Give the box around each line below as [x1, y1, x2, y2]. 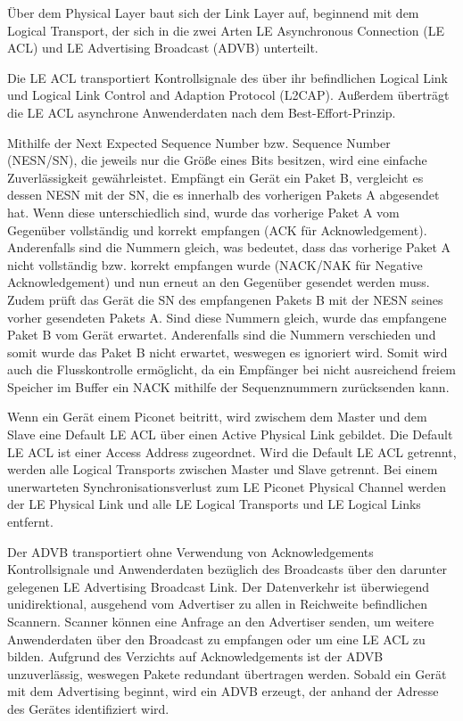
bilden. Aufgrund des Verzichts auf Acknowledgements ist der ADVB [7, 647, 384, 666]
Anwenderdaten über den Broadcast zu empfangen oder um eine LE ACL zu [7, 629, 426, 648]
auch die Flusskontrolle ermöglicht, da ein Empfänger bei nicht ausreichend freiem [7, 360, 456, 379]
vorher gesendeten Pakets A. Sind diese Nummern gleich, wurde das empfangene [7, 307, 447, 326]
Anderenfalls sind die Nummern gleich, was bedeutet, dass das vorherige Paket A [7, 238, 451, 257]
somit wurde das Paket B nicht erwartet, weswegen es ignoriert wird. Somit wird [7, 342, 448, 361]
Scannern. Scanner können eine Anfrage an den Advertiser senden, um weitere [7, 612, 434, 630]
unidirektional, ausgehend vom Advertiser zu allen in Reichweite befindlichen [7, 594, 428, 613]
